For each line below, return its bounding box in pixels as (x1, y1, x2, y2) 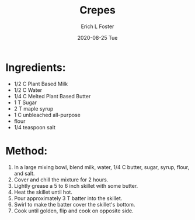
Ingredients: (5, 61, 66, 74)
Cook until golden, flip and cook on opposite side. (13, 207, 134, 214)
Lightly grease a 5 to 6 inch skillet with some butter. (13, 182, 138, 189)
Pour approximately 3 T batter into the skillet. (13, 194, 123, 202)
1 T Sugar (13, 99, 37, 106)
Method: (5, 144, 48, 157)
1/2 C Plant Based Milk (13, 80, 68, 87)
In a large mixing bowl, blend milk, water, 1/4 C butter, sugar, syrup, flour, (13, 163, 190, 170)
